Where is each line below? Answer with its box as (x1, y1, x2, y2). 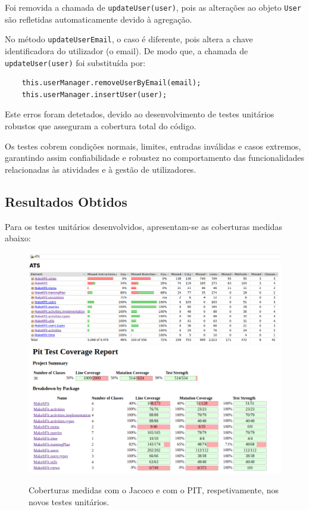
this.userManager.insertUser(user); (21, 90, 167, 99)
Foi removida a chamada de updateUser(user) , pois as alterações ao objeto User (5, 1, 301, 13)
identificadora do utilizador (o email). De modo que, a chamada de (5, 44, 248, 57)
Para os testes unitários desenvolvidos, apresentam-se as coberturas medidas (5, 220, 282, 232)
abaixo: (5, 232, 31, 244)
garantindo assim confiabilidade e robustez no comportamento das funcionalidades (5, 151, 304, 164)
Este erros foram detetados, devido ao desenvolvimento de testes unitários (5, 108, 274, 120)
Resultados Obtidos (5, 192, 127, 210)
